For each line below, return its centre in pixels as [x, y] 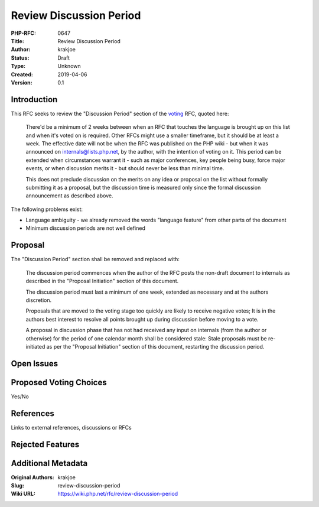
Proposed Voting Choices [59, 382]
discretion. [39, 300]
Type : [18, 66]
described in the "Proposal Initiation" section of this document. [102, 281]
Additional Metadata [49, 463]
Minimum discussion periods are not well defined [86, 228]
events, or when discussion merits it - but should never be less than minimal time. [125, 168]
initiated [35, 346]
